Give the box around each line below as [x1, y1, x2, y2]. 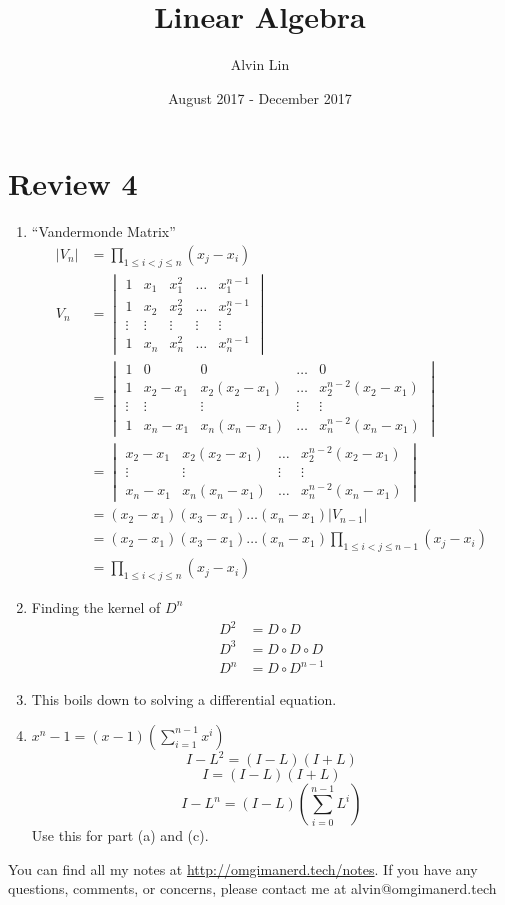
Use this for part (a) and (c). [31, 825, 209, 846]
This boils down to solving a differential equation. [31, 689, 337, 710]
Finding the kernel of [31, 596, 161, 617]
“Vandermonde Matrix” [31, 221, 176, 242]
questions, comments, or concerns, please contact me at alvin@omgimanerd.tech [8, 878, 497, 899]
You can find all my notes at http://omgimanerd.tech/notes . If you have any [8, 858, 478, 879]
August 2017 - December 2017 [168, 87, 352, 108]
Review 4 [8, 163, 138, 204]
